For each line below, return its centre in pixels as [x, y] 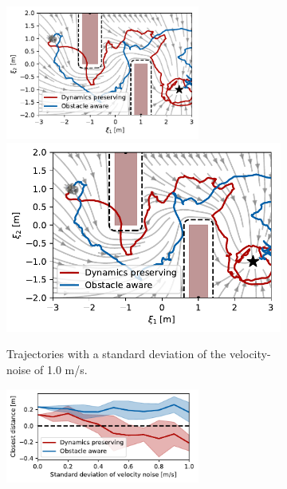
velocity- [250, 354]
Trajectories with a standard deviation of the [116, 354]
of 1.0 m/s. [61, 369]
